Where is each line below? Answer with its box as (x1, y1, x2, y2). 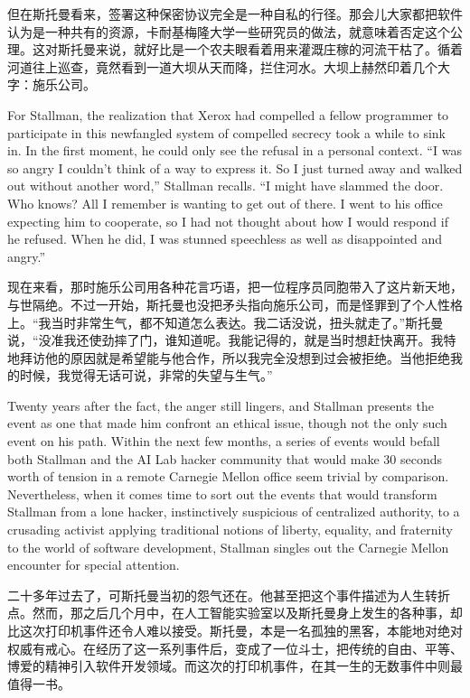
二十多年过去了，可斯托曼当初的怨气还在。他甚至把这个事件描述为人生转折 (7, 585, 450, 604)
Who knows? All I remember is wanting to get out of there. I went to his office (7, 193, 443, 212)
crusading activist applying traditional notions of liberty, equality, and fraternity (7, 520, 453, 539)
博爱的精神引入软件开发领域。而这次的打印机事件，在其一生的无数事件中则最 (7, 656, 463, 675)
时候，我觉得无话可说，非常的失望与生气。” (19, 366, 273, 385)
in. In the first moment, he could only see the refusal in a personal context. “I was (7, 141, 462, 160)
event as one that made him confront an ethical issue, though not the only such (7, 414, 447, 433)
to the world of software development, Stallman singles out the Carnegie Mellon (7, 537, 449, 556)
